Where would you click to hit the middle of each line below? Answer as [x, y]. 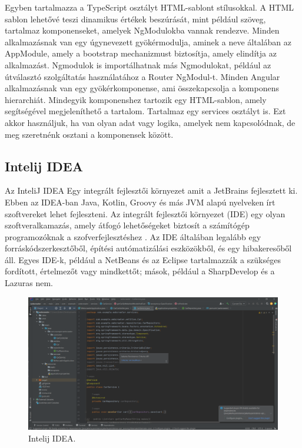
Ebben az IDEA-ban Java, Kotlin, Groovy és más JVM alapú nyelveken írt [140, 202]
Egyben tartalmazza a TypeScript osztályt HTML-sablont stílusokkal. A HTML [149, 7]
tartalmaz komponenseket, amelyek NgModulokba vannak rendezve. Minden [142, 30]
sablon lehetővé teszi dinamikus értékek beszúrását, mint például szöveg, [135, 19]
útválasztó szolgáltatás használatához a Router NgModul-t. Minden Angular [142, 76]
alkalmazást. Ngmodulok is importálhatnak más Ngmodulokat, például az [138, 64]
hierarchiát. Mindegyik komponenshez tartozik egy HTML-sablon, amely [136, 99]
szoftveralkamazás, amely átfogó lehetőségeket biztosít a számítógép [127, 225]
